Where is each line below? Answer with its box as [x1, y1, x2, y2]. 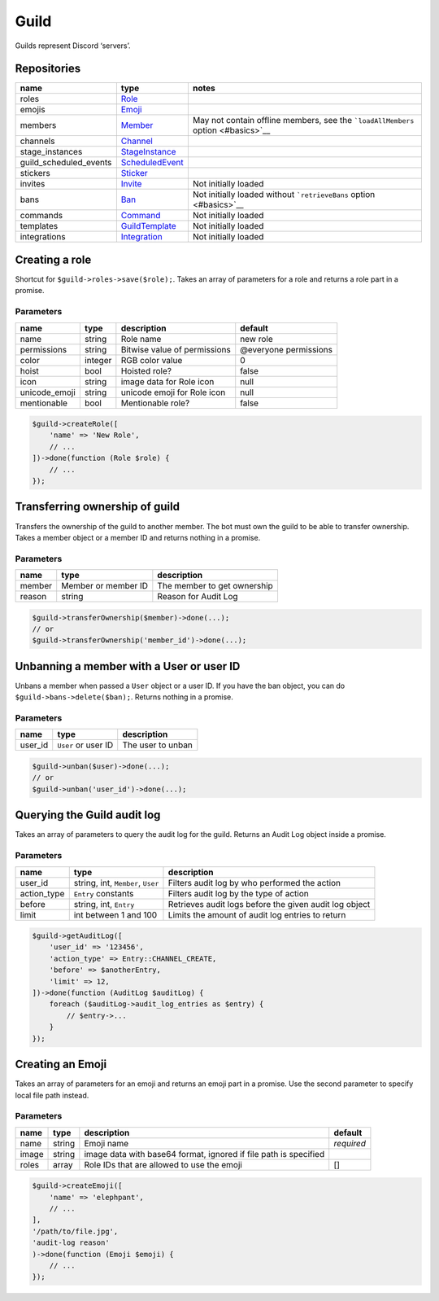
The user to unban [122, 739, 193, 751]
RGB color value [120, 354, 183, 366]
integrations [20, 231, 66, 243]
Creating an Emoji [15, 1058, 107, 1071]
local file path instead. [15, 1090, 89, 1100]
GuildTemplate [120, 221, 176, 232]
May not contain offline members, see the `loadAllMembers [192, 115, 415, 126]
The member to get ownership [157, 580, 274, 592]
